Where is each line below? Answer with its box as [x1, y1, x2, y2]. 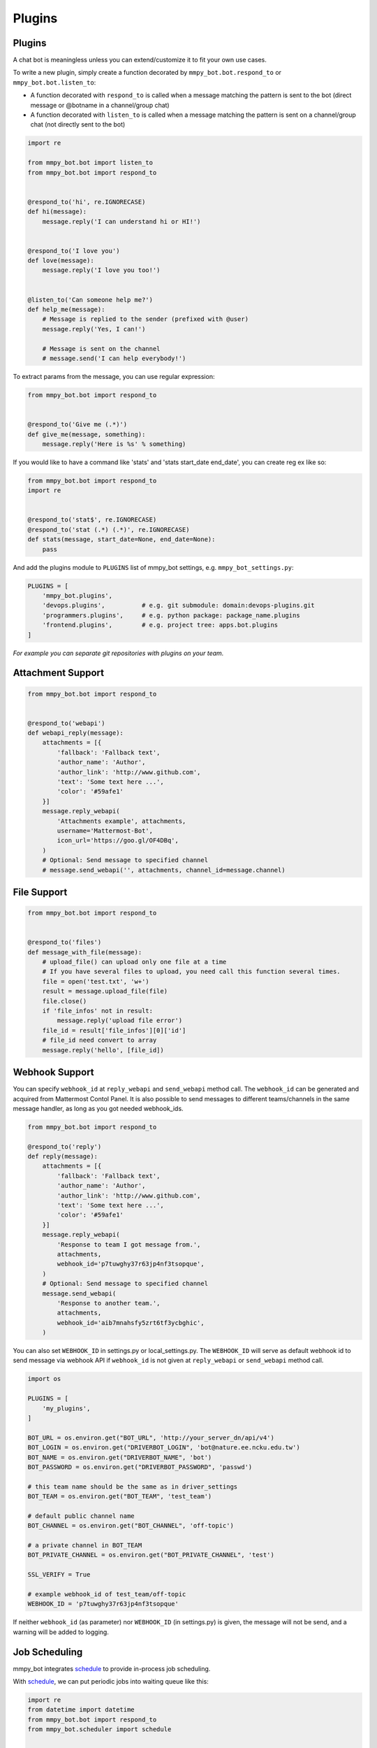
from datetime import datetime [27, 1706, 135, 1714]
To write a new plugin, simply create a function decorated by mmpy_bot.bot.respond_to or [13, 69, 282, 77]
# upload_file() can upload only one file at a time [42, 958, 227, 966]
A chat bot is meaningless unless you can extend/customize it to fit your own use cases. [13, 56, 267, 64]
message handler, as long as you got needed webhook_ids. [13, 1104, 184, 1112]
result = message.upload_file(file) [42, 987, 168, 996]
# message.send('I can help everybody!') [42, 354, 186, 362]
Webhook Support [13, 1066, 94, 1078]
